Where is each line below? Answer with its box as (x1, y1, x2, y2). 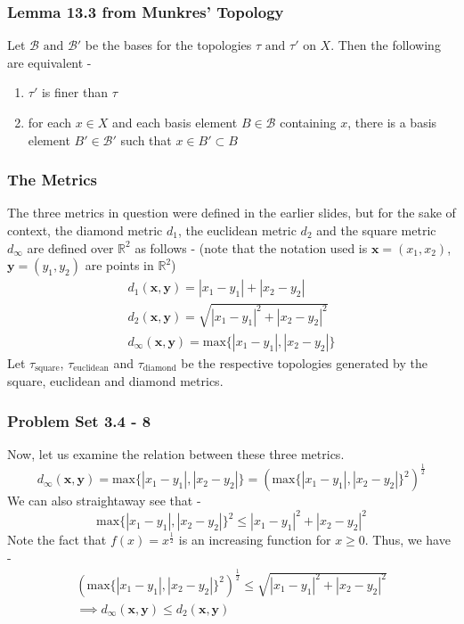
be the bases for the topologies (85, 36, 252, 54)
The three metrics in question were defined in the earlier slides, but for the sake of (7, 203, 456, 222)
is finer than (41, 83, 108, 102)
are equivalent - (7, 53, 92, 71)
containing (280, 113, 337, 131)
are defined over (27, 238, 114, 257)
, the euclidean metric (177, 221, 297, 239)
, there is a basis (347, 113, 437, 131)
